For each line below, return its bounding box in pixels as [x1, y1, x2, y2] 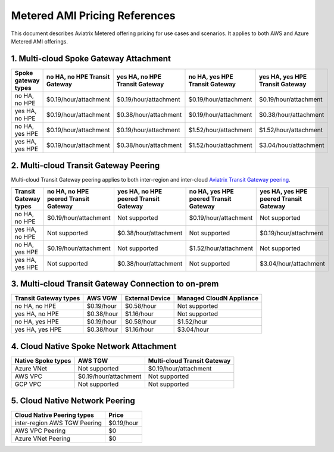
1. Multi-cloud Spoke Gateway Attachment [11, 54, 171, 64]
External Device [124, 294, 171, 303]
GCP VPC [14, 380, 42, 388]
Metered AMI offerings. [11, 38, 68, 45]
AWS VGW [86, 294, 117, 303]
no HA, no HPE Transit [46, 72, 110, 80]
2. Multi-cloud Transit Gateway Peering [11, 161, 160, 171]
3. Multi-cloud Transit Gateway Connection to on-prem [11, 279, 219, 289]
